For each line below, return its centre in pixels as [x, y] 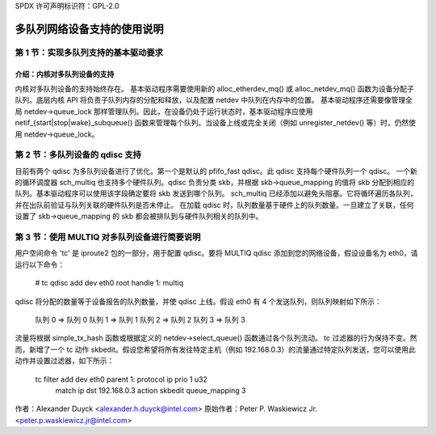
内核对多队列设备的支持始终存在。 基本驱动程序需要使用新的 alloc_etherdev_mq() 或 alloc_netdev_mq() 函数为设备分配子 [215, 88]
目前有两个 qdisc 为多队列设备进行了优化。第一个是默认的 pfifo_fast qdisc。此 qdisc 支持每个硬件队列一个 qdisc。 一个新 [216, 171]
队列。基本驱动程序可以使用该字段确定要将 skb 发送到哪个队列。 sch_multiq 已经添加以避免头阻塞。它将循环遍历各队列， [216, 193]
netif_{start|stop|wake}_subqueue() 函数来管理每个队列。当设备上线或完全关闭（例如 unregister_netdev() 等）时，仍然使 [215, 123]
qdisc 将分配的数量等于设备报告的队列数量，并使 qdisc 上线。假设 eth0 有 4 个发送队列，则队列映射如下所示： [199, 301]
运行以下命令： [40, 264]
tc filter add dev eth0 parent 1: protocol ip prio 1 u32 [121, 379]
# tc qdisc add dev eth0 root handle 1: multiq [109, 283]
